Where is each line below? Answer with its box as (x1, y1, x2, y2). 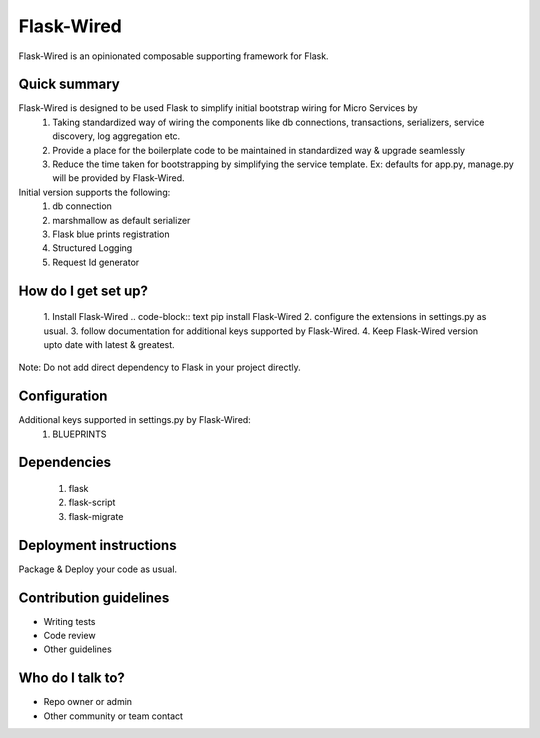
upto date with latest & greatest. (43, 338, 175, 350)
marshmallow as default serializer (52, 214, 191, 226)
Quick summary (18, 76, 120, 93)
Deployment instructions (18, 536, 177, 554)
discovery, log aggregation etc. (52, 130, 181, 142)
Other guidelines (43, 643, 112, 655)
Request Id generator (52, 256, 140, 268)
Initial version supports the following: (18, 186, 171, 198)
